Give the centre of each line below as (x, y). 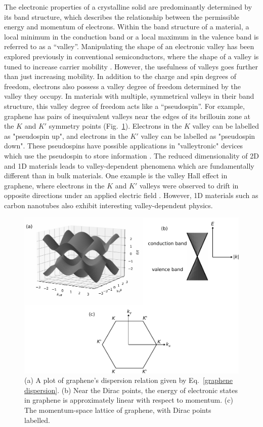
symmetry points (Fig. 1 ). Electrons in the (115, 126)
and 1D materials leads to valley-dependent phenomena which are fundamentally (129, 165)
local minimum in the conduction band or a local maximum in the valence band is (131, 36)
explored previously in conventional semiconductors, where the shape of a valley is (131, 56)
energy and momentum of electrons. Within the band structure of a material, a (127, 27)
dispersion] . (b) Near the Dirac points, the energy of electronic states (131, 390)
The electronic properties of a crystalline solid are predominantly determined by (128, 7)
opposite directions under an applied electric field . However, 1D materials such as (131, 195)
